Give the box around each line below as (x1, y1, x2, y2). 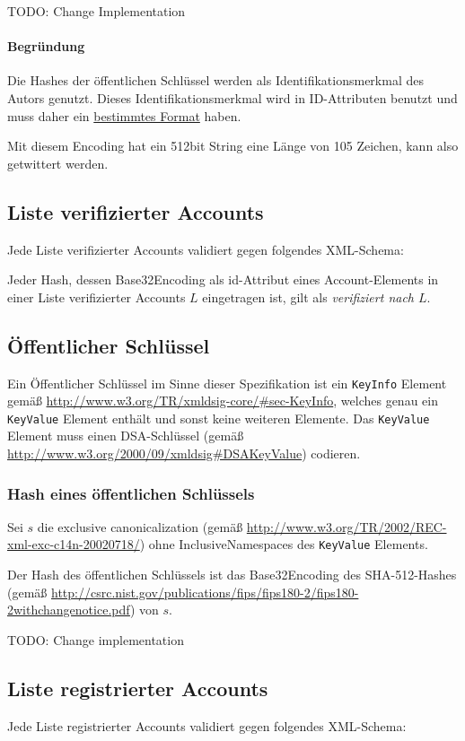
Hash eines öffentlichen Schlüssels (7, 482, 255, 504)
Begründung (7, 37, 85, 56)
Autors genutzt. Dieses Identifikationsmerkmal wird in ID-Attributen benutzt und (7, 88, 458, 107)
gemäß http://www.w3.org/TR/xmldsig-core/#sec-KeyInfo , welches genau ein (7, 391, 438, 410)
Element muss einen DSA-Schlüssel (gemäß (7, 426, 244, 445)
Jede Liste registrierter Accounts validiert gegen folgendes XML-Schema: (7, 716, 407, 735)
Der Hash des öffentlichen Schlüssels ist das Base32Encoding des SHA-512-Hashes (7, 565, 457, 584)
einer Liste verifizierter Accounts (7, 287, 186, 306)
